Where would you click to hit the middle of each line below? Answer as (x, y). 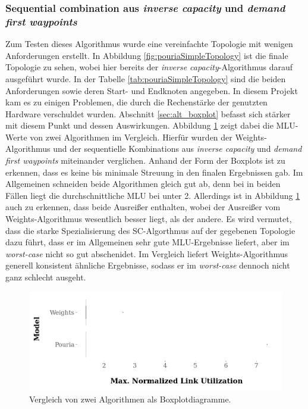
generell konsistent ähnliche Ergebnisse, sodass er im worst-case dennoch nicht (148, 265)
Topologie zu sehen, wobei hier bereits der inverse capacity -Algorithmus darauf (149, 67)
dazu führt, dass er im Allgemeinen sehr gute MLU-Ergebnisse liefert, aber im (147, 242)
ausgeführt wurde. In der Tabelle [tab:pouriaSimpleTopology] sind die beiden (146, 78)
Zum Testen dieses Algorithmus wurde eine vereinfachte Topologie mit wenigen (149, 44)
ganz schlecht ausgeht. (46, 277)
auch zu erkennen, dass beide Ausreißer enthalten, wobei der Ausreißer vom (143, 207)
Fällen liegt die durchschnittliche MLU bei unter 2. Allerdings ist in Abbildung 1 (153, 195)
